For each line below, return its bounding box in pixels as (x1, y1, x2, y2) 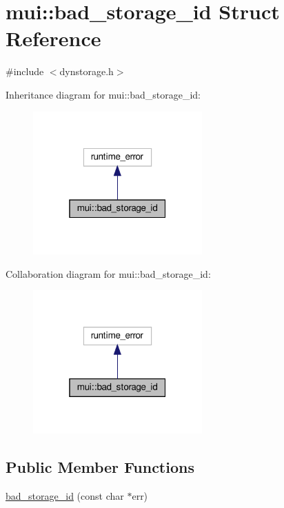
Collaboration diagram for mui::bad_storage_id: (6, 266, 211, 281)
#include (6, 64, 44, 79)
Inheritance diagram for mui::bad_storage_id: (6, 87, 201, 101)
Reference (6, 24, 101, 52)
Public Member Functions (6, 456, 194, 477)
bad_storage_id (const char (6, 488, 124, 502)
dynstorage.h (59, 64, 114, 79)
